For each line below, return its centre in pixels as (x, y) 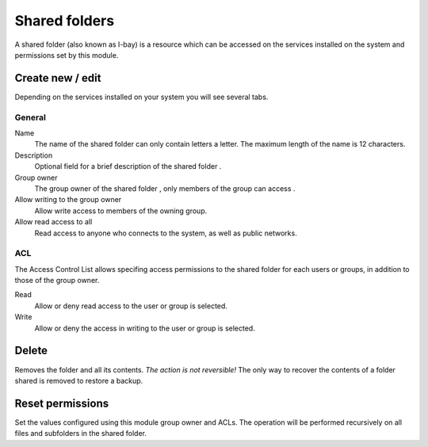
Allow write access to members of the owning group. (121, 211)
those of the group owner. (57, 281)
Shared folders (65, 21)
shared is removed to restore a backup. (79, 380)
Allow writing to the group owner (68, 200)
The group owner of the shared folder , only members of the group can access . (165, 188)
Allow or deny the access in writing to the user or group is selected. (145, 328)
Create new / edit (58, 78)
